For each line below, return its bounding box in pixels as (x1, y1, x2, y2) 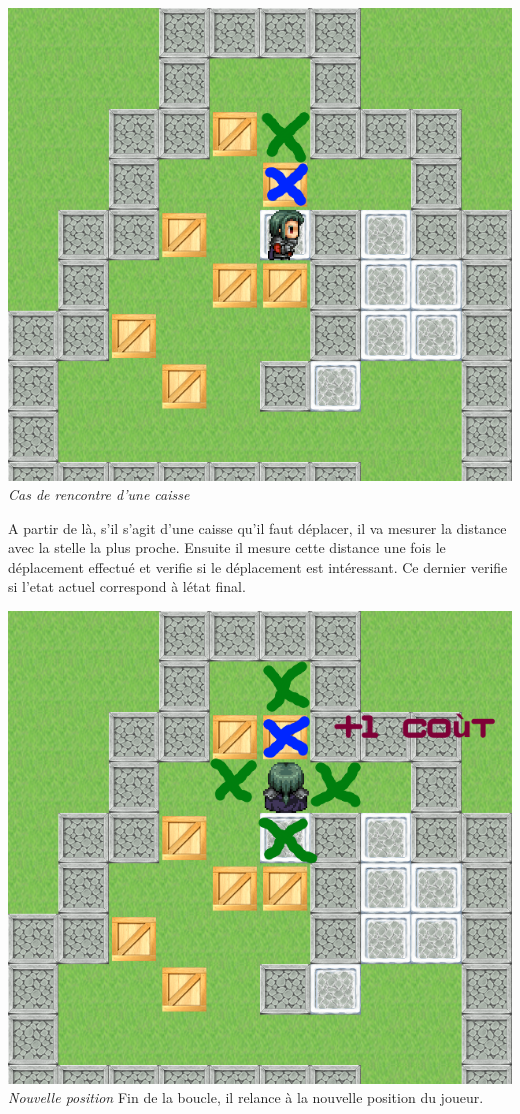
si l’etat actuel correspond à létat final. (8, 576, 246, 597)
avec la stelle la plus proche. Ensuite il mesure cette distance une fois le (8, 537, 446, 558)
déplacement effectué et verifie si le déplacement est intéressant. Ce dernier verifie (8, 556, 508, 577)
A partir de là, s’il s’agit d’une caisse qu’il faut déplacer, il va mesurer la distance (8, 517, 507, 538)
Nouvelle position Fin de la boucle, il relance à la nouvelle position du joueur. (8, 1087, 484, 1108)
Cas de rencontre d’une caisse (8, 484, 190, 505)
